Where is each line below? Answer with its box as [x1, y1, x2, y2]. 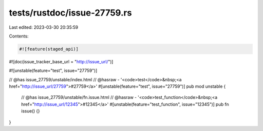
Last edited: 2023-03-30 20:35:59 [9, 24, 78, 30]
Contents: [9, 33, 29, 39]
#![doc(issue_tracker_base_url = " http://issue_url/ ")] [9, 58, 113, 64]
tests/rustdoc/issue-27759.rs [9, 7, 132, 18]
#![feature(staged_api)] [19, 46, 79, 52]
